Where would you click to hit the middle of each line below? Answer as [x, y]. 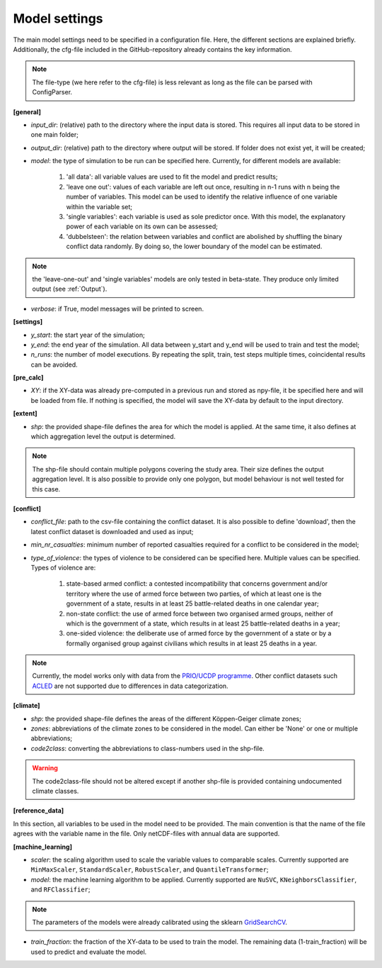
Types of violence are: [63, 567]
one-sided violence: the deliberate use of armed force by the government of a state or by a [199, 633]
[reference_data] [39, 811]
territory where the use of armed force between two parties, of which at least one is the [194, 594]
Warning [45, 768]
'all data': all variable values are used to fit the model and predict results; [172, 177]
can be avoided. [54, 365]
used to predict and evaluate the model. [89, 952]
